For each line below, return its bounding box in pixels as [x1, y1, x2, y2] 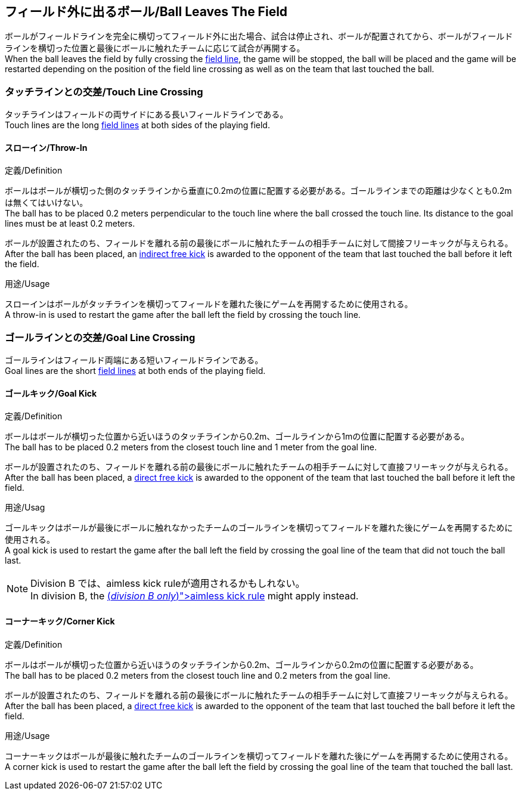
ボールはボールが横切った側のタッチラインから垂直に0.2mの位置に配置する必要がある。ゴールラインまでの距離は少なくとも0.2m [5, 185, 512, 196]
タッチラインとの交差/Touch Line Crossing [5, 85, 203, 98]
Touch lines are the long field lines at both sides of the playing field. [5, 120, 270, 131]
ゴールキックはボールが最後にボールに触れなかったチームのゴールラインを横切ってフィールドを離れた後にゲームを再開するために [5, 522, 513, 533]
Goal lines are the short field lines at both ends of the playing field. [5, 366, 266, 376]
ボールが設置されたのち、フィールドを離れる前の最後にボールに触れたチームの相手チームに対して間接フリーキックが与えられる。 [5, 238, 513, 249]
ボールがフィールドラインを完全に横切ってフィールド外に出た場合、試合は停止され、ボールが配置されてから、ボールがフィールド [5, 31, 513, 42]
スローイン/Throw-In [5, 142, 88, 153]
